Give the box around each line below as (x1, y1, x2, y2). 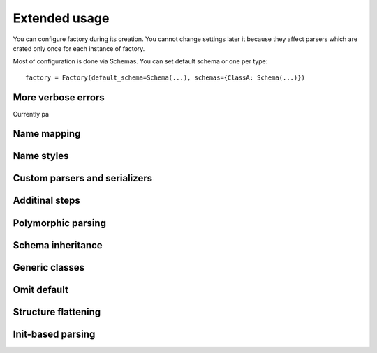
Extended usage (13, 10, 110, 26)
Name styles (13, 150, 69, 162)
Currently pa (13, 110, 49, 118)
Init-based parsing (13, 328, 96, 340)
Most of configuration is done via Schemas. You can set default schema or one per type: (13, 57, 268, 66)
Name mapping (13, 128, 81, 140)
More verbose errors (13, 91, 105, 103)
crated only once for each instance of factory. (13, 44, 145, 52)
